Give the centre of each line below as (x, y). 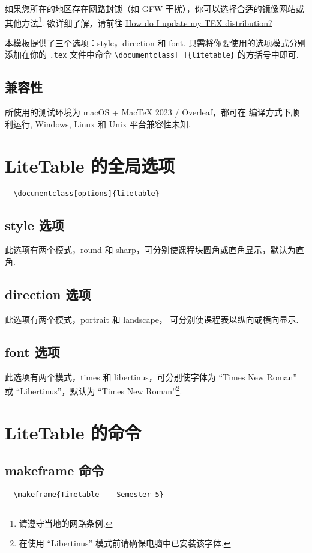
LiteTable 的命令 (73, 432)
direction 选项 (48, 294)
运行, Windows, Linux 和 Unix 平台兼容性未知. (102, 124)
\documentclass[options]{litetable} (86, 193)
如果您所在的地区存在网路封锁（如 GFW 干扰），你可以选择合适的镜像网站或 (154, 8)
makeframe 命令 (55, 470)
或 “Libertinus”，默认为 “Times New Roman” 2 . (94, 390)
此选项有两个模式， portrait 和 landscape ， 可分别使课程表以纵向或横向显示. (152, 319)
